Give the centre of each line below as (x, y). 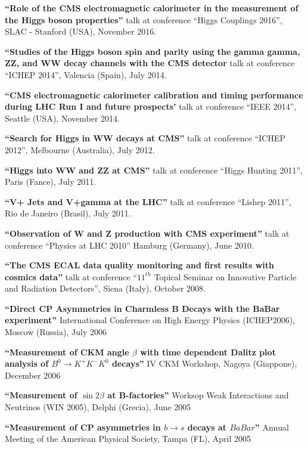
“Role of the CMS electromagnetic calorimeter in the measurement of (152, 8)
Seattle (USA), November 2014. (62, 118)
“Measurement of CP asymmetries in (83, 427)
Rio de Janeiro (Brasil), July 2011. (68, 213)
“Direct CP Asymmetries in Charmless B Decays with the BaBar (142, 308)
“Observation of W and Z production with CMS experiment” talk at (147, 233)
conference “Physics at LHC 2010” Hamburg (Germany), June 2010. (129, 245)
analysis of (27, 363)
